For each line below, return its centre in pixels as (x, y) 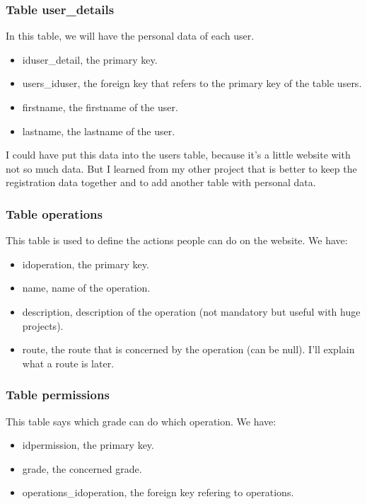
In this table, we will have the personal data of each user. (130, 36)
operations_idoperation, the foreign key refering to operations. (158, 492)
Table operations (54, 213)
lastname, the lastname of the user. (99, 131)
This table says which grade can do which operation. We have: (141, 421)
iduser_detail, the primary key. (90, 59)
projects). (43, 325)
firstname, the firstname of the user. (100, 107)
